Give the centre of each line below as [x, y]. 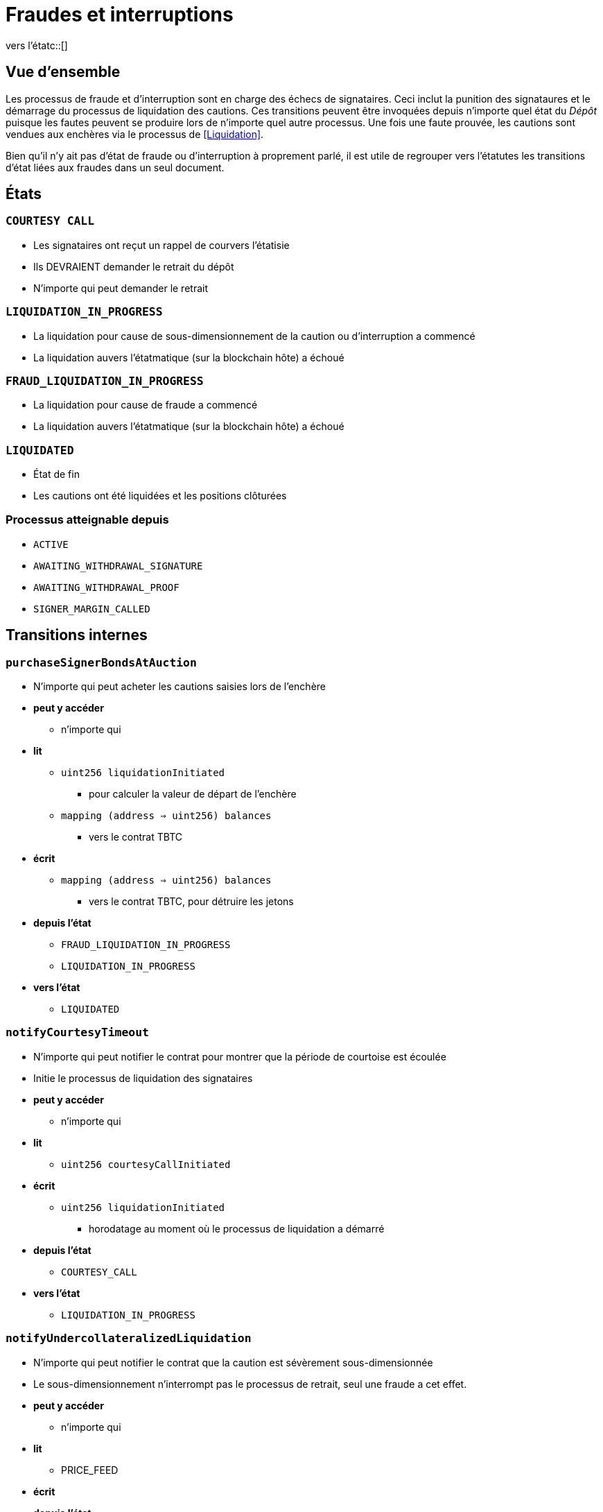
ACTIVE [51, 544]
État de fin [56, 474]
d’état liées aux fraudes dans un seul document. [115, 167]
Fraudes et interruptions [120, 15]
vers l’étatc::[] [37, 45]
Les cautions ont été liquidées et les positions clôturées [160, 496]
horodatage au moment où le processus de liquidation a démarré [237, 1228]
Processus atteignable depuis [87, 520]
